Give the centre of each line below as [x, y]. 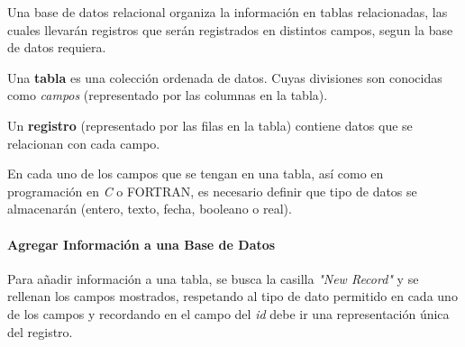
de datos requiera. [57, 47]
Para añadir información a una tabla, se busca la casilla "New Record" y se [213, 278]
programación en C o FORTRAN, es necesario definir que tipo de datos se [212, 191]
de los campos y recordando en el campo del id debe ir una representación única [228, 313]
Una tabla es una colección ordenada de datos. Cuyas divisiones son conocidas [225, 77]
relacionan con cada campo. [84, 143]
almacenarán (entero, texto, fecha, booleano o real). [150, 209]
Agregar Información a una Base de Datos [141, 244]
